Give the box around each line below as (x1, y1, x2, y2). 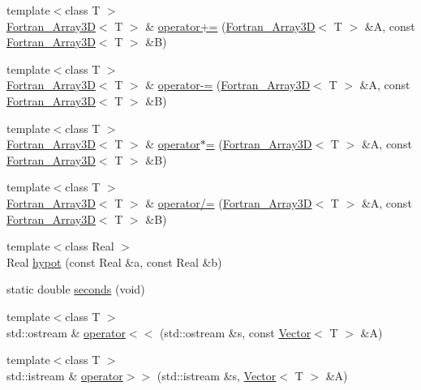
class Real (65, 238, 114, 255)
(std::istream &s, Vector (157, 366, 277, 384)
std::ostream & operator (6, 324, 126, 341)
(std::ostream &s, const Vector (159, 324, 311, 341)
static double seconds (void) (6, 281, 145, 298)
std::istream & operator (6, 366, 123, 384)
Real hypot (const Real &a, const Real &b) (6, 253, 222, 270)
